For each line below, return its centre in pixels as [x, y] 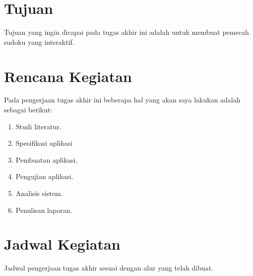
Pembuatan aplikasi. [47, 159]
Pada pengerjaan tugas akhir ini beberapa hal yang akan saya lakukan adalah [122, 100]
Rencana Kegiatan [68, 76]
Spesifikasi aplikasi [44, 143]
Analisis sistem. [39, 193]
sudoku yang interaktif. [39, 42]
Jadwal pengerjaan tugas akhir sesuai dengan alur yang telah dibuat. [109, 268]
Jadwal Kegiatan [62, 244]
